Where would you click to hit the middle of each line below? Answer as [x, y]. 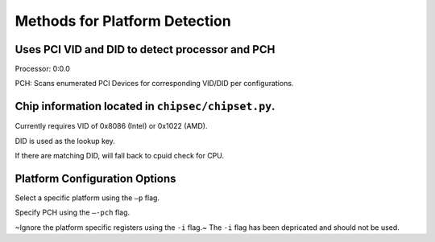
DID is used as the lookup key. [65, 141]
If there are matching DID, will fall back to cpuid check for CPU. [120, 156]
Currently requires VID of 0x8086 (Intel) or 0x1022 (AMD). [111, 126]
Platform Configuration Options [95, 178]
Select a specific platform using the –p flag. [87, 198]
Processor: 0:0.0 [42, 69]
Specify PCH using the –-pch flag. [72, 212]
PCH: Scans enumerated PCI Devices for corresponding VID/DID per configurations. [154, 84]
